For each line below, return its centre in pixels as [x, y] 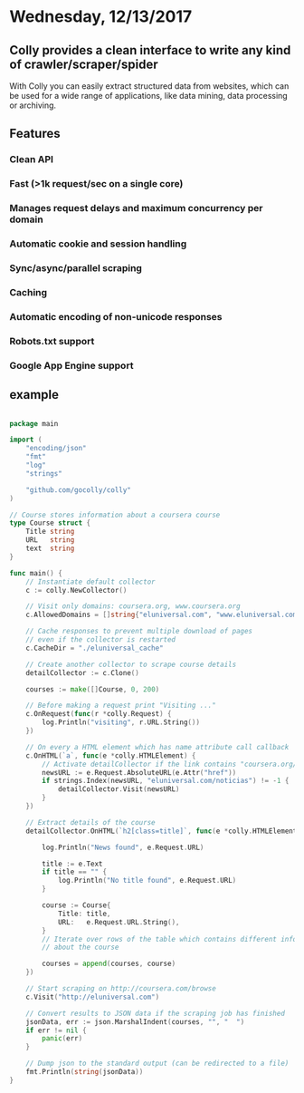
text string [50, 548]
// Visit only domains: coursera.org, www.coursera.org [133, 606]
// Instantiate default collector [90, 582]
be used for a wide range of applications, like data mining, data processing [148, 96]
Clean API [32, 160]
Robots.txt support [52, 341]
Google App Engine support [71, 365]
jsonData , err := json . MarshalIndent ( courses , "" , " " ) [135, 1021]
